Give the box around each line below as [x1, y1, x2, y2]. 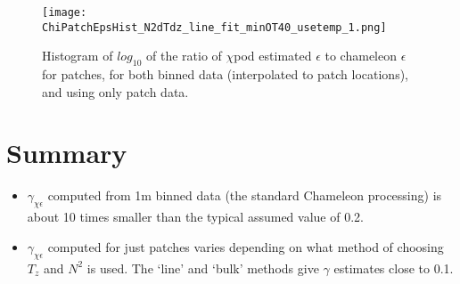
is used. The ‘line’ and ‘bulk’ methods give [86, 258, 319, 277]
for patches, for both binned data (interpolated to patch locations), [42, 65, 408, 84]
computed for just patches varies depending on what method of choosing [47, 237, 444, 256]
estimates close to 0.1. [333, 258, 454, 277]
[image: [42, 6, 87, 19]
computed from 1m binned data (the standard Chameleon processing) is [47, 186, 442, 205]
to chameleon [324, 46, 397, 65]
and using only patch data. [42, 82, 189, 101]
